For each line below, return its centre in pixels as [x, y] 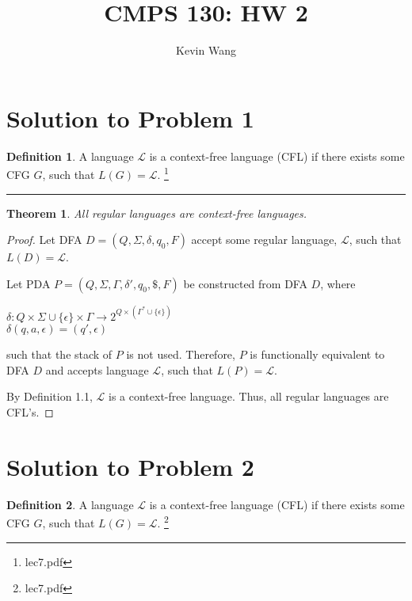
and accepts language [97, 369]
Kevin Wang [206, 50]
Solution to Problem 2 [130, 466]
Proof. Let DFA [44, 240]
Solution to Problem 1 [130, 118]
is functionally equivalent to [317, 354]
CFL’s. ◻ [30, 411]
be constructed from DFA [245, 283]
